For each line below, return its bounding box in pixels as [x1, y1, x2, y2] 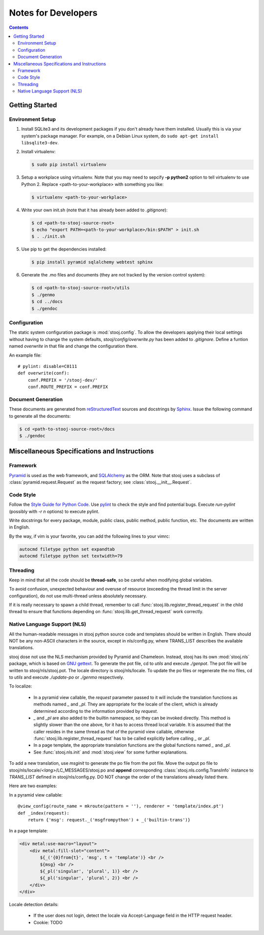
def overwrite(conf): [18, 370, 69, 376]
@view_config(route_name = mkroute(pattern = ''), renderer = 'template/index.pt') [18, 803, 224, 809]
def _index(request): [18, 810, 69, 816]
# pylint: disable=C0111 [18, 364, 77, 369]
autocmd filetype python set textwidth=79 [19, 553, 123, 559]
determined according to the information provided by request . [33, 708, 158, 714]
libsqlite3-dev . [21, 140, 59, 145]
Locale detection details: [9, 902, 59, 908]
